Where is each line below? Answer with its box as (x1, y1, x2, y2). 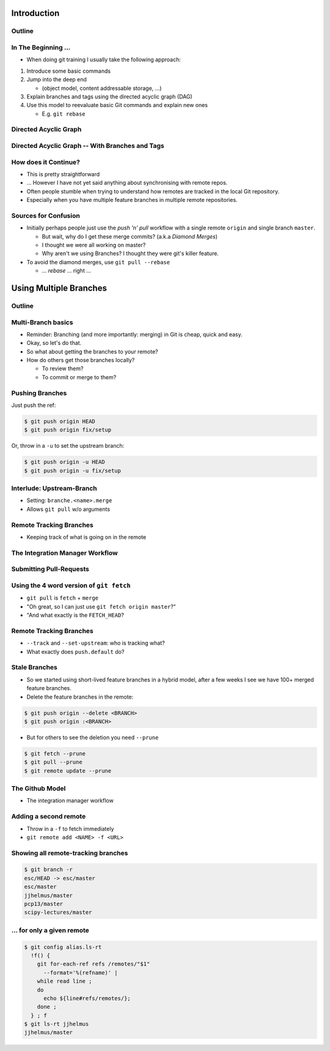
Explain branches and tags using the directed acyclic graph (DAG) (26, 92, 193, 100)
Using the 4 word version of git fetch (11, 581, 131, 590)
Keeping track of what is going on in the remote (26, 533, 147, 541)
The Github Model (11, 784, 66, 792)
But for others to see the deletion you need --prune (26, 733, 159, 741)
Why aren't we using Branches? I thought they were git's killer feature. (42, 250, 219, 257)
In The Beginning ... (11, 43, 71, 51)
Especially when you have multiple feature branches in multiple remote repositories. (26, 196, 238, 204)
